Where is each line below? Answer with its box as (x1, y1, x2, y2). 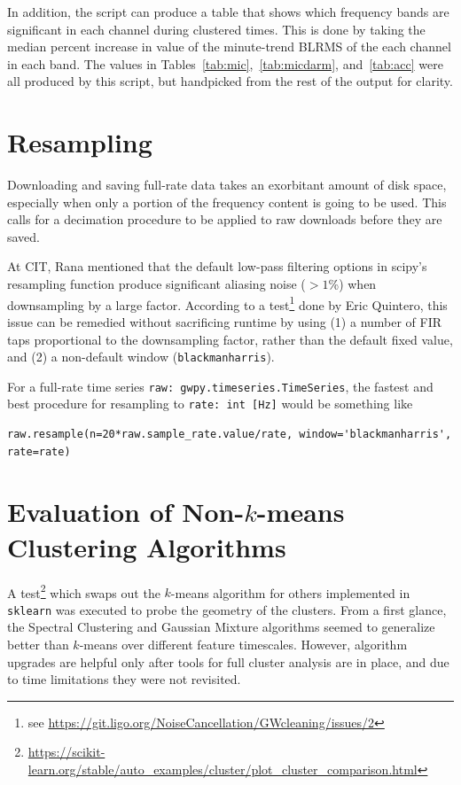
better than (7, 635, 69, 654)
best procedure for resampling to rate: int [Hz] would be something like (7, 394, 413, 413)
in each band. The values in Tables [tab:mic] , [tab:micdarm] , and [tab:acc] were (7, 54, 443, 73)
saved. (7, 227, 41, 245)
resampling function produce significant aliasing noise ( (7, 275, 306, 293)
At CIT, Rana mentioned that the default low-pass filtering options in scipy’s (7, 257, 427, 276)
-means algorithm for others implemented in (170, 583, 410, 602)
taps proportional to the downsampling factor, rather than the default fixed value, (7, 330, 453, 348)
